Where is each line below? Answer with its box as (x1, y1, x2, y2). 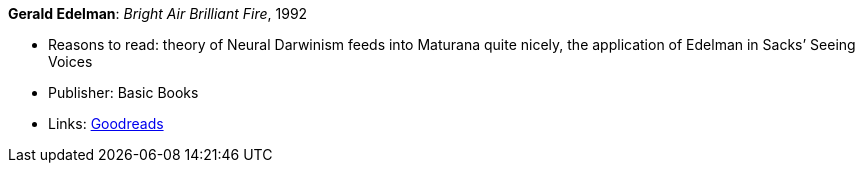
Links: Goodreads (48, 115, 164, 132)
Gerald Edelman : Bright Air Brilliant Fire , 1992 (8, 5, 308, 22)
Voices (48, 53, 93, 70)
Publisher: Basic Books (48, 84, 199, 101)
